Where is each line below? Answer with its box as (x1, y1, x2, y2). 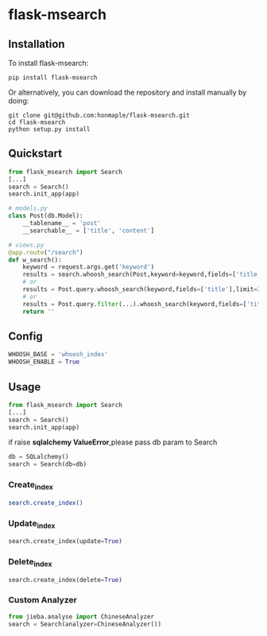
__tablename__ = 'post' (22, 219, 102, 227)
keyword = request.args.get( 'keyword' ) (22, 263, 155, 271)
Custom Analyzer (8, 595, 77, 606)
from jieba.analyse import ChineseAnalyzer (8, 612, 155, 621)
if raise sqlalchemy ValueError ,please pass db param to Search (8, 437, 218, 447)
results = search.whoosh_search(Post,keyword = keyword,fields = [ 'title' (22, 270, 261, 279)
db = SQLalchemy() (8, 453, 69, 461)
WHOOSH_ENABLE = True (8, 358, 80, 366)
